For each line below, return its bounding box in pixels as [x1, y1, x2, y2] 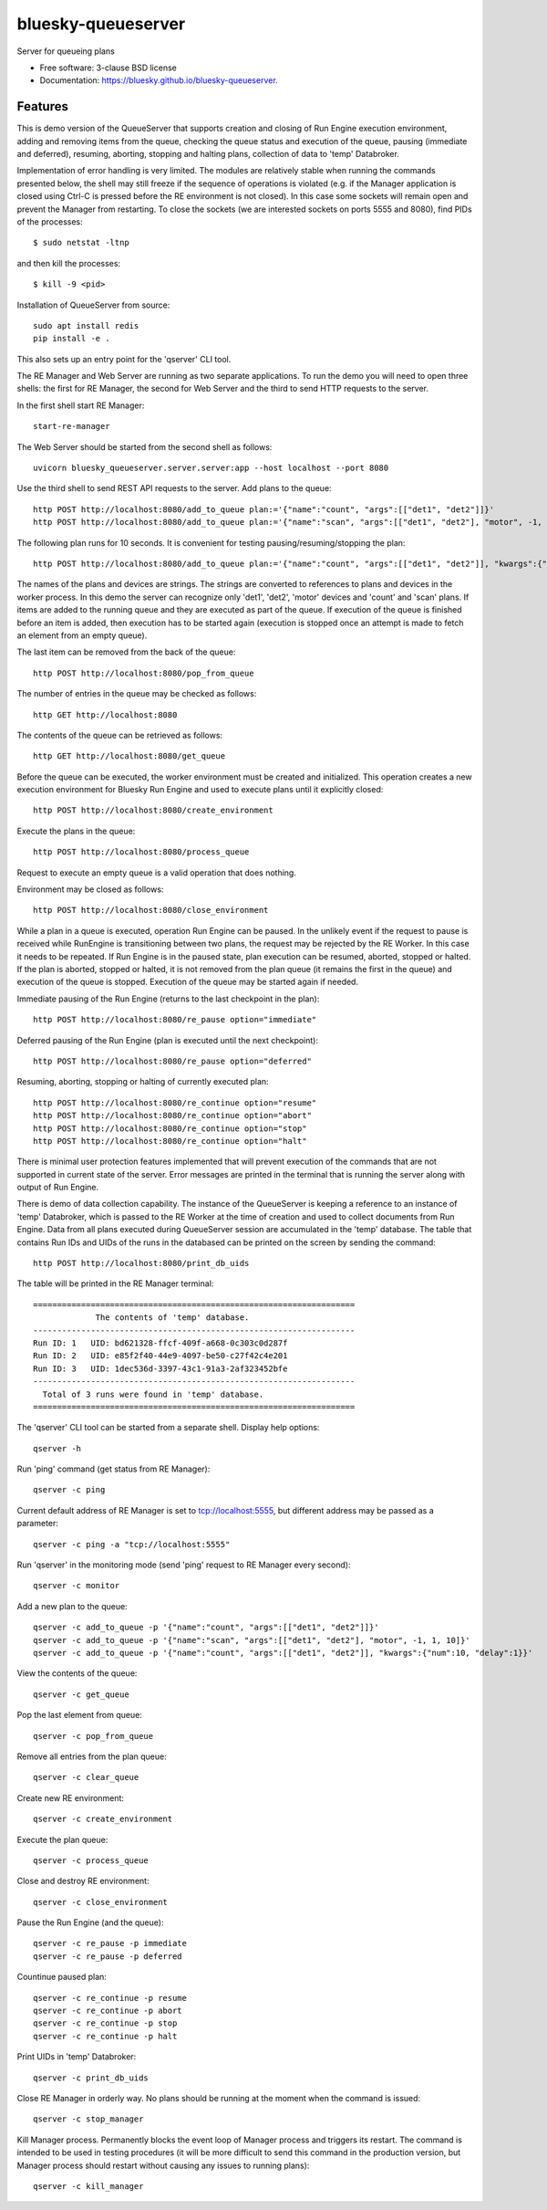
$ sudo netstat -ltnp [33, 237, 129, 248]
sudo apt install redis [33, 320, 139, 330]
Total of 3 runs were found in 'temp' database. [42, 1388, 264, 1399]
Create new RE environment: [16, 1792, 125, 1803]
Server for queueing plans [16, 46, 116, 57]
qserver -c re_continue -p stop [33, 2018, 178, 2028]
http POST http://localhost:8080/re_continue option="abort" [33, 1110, 312, 1121]
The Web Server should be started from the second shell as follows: [16, 441, 273, 452]
